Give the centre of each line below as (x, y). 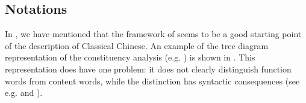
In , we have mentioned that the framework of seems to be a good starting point (153, 34)
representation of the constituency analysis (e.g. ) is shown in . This (130, 57)
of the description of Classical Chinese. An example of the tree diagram (137, 45)
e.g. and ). (24, 93)
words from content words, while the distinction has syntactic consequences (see (152, 81)
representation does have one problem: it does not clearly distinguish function (148, 69)
